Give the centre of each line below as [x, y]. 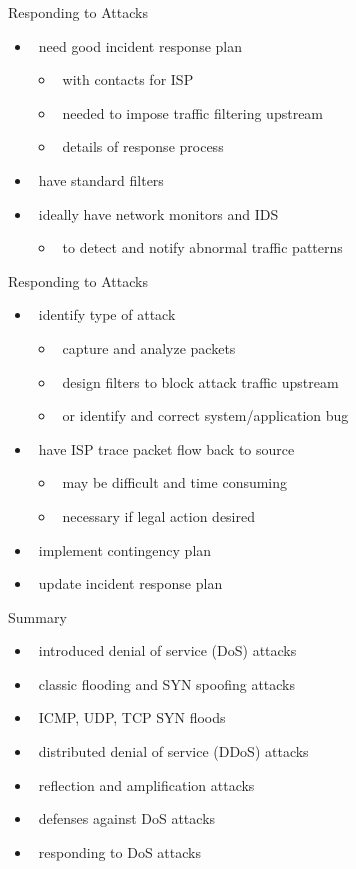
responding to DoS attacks [119, 851]
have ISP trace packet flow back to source [166, 448]
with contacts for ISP [128, 79]
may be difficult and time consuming [175, 482]
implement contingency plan [125, 549]
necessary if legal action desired [158, 515]
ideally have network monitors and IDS [158, 213]
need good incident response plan [140, 45]
